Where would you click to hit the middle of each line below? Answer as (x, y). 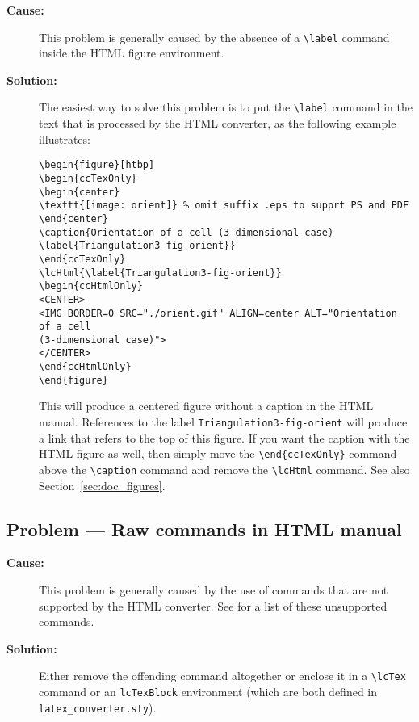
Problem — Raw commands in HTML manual (204, 529)
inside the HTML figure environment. (132, 53)
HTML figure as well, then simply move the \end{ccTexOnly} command (218, 453)
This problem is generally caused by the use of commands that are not (214, 589)
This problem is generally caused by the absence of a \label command (214, 37)
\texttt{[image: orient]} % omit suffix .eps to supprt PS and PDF (224, 206)
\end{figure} (73, 380)
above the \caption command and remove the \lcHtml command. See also (224, 469)
